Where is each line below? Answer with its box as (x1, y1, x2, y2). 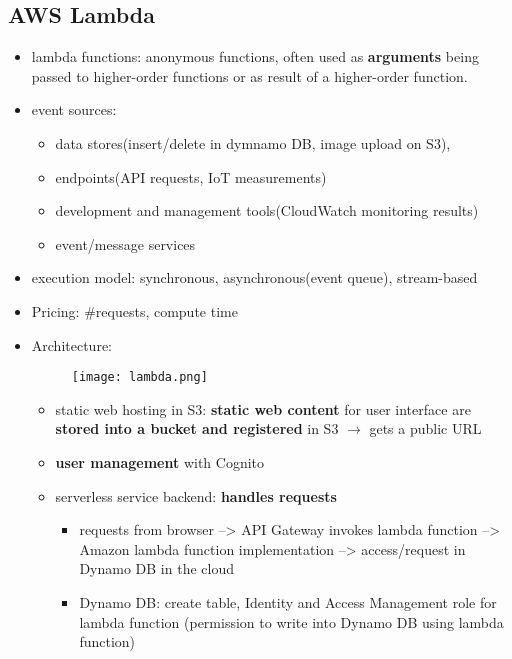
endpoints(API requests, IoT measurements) (55, 166, 327, 187)
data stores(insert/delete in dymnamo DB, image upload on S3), (55, 132, 451, 153)
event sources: (31, 99, 117, 120)
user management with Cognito (55, 451, 265, 472)
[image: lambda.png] (71, 370, 208, 385)
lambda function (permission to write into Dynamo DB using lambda (79, 611, 504, 632)
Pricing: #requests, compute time (31, 300, 238, 321)
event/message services (55, 233, 196, 254)
